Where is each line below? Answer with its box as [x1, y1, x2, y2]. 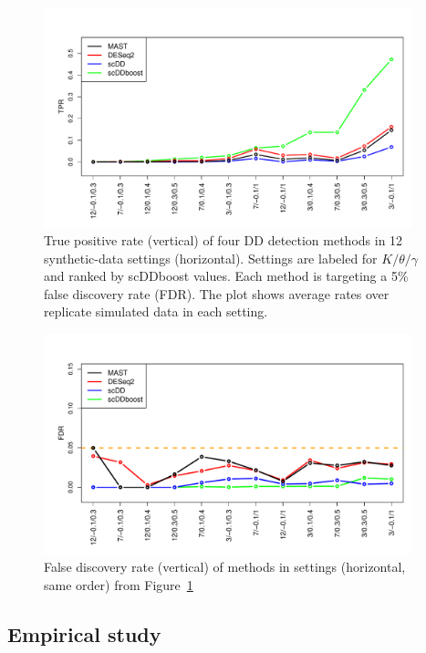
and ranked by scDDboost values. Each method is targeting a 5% [44, 266, 409, 285]
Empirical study [7, 619, 161, 648]
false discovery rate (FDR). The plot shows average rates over [44, 284, 390, 303]
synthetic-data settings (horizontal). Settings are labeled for [44, 248, 378, 267]
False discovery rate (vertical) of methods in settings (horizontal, [44, 557, 406, 576]
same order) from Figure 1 [44, 575, 193, 594]
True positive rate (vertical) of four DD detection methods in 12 [44, 231, 403, 250]
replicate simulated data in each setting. [44, 302, 268, 321]
